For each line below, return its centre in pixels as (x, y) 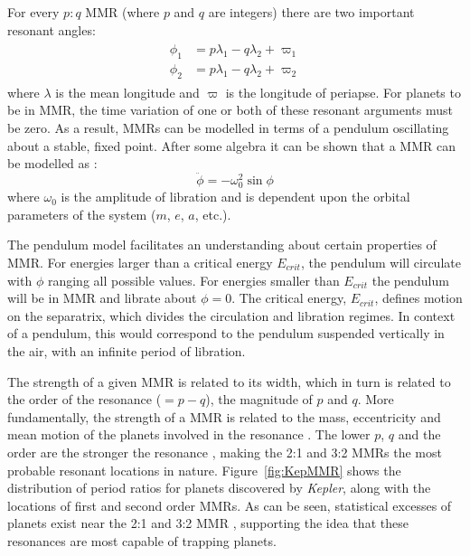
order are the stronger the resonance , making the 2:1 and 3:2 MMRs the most (225, 452)
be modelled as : (52, 163)
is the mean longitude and (127, 92)
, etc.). (213, 214)
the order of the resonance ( (85, 399)
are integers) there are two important (311, 12)
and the (419, 434)
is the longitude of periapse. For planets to (343, 92)
